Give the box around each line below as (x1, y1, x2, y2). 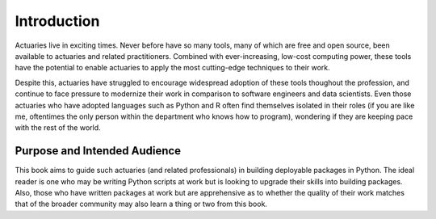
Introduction (15, 12, 100, 30)
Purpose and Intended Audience (15, 144, 182, 158)
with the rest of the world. (15, 123, 101, 133)
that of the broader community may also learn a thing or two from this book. (15, 199, 268, 209)
